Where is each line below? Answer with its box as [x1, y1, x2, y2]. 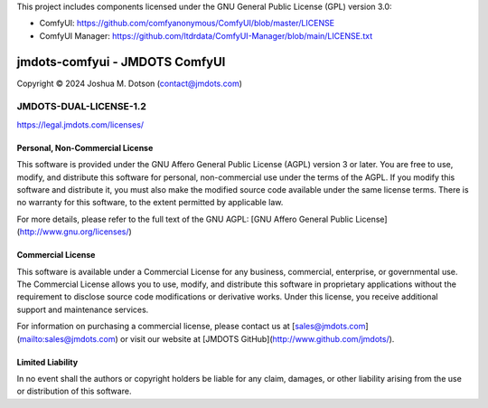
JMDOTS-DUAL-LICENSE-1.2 [16, 100, 146, 113]
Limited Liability [16, 356, 79, 367]
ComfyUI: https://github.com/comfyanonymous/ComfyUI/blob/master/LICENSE [39, 18, 334, 29]
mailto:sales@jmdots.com [19, 333, 116, 344]
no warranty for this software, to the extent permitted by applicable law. [16, 197, 284, 208]
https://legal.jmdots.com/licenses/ [16, 119, 145, 130]
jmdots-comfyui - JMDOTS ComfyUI [16, 54, 226, 70]
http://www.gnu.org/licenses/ [19, 226, 130, 237]
